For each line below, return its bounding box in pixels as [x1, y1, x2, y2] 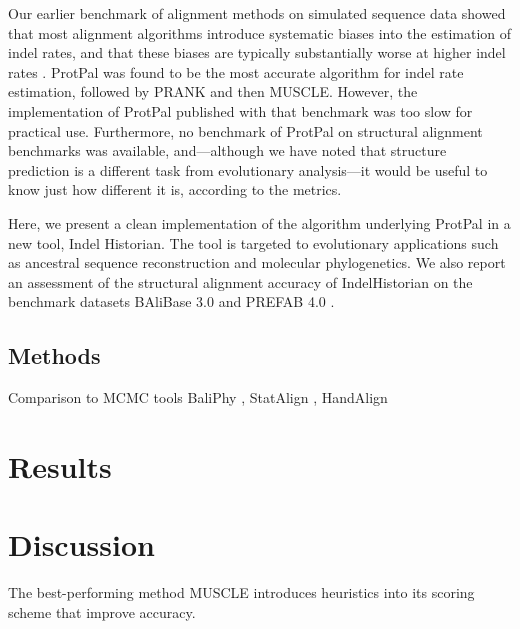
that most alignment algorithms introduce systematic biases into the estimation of [8, 22, 512, 43]
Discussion [8, 524, 155, 565]
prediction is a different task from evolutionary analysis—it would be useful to [8, 159, 488, 180]
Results [8, 445, 112, 486]
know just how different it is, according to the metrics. [8, 179, 342, 200]
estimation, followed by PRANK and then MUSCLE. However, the [8, 81, 418, 102]
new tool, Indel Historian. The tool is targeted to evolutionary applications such [8, 232, 499, 253]
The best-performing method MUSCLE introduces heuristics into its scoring [8, 582, 475, 603]
